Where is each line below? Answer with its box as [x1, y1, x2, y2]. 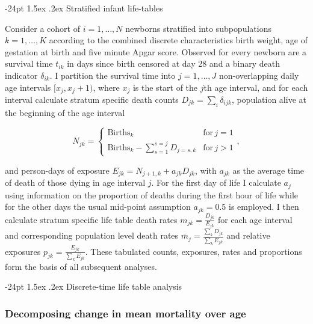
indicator [5, 69, 38, 81]
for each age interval [217, 213, 293, 225]
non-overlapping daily [219, 69, 299, 81]
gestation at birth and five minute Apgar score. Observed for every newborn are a [5, 45, 307, 58]
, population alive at [231, 93, 306, 106]
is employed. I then [229, 200, 299, 213]
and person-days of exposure [5, 164, 110, 176]
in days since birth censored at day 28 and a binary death [67, 57, 280, 70]
